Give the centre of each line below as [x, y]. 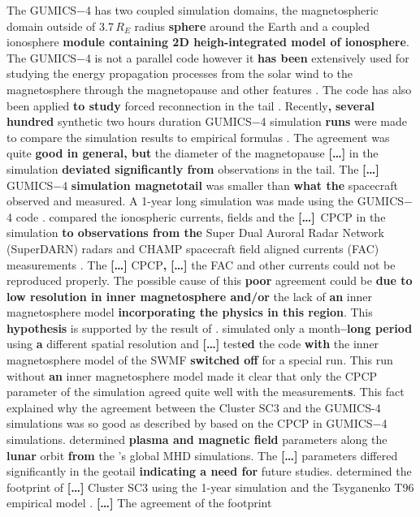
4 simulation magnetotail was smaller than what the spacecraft [230, 185]
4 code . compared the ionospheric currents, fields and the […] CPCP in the [196, 216]
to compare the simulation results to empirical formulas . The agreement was [198, 137]
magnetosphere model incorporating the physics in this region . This [190, 312]
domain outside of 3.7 [60, 26]
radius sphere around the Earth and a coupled [252, 26]
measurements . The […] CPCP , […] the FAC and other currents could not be [201, 264]
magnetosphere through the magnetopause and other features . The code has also [209, 89]
